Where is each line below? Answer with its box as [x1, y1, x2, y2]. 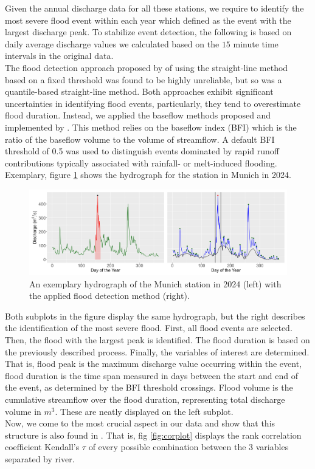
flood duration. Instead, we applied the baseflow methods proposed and [5, 109, 271, 122]
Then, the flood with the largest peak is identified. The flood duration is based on [5, 334, 310, 346]
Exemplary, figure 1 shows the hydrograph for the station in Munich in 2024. [5, 168, 291, 181]
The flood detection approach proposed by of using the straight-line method [5, 61, 288, 74]
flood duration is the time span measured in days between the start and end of [5, 369, 298, 382]
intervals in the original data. [5, 49, 114, 62]
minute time [233, 37, 279, 50]
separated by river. [5, 453, 75, 465]
